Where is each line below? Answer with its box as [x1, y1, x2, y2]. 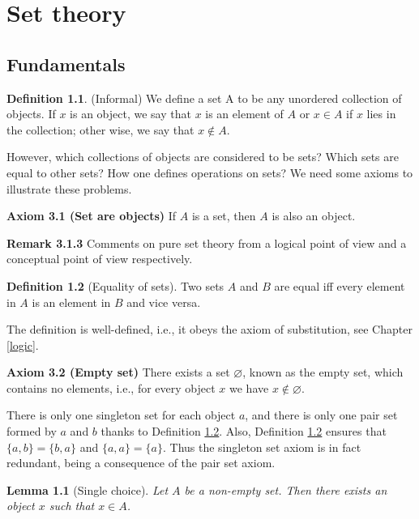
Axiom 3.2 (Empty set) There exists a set [6, 364, 230, 381]
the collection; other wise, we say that [6, 121, 195, 138]
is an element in [32, 293, 111, 310]
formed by [6, 423, 57, 440]
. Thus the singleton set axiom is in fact [162, 438, 361, 455]
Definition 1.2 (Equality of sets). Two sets [6, 277, 224, 294]
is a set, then [191, 207, 256, 224]
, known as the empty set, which [242, 364, 404, 381]
